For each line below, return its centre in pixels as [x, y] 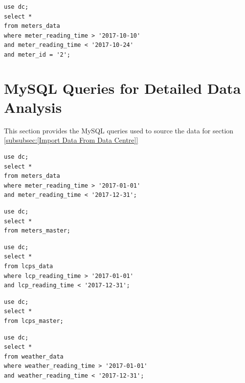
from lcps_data [29, 266]
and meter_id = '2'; [37, 54]
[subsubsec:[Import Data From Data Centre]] [71, 140]
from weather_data [34, 356]
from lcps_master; [34, 321]
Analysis [33, 107]
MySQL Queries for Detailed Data [122, 88]
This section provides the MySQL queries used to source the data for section [119, 130]
